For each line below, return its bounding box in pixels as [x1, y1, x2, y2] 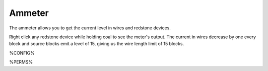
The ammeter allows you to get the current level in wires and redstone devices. [9, 25, 171, 31]
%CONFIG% [9, 50, 35, 56]
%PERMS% [9, 59, 33, 65]
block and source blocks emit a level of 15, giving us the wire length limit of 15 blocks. [9, 41, 184, 47]
